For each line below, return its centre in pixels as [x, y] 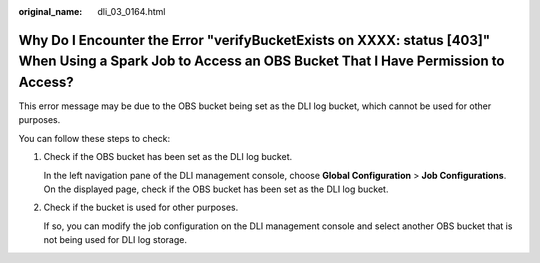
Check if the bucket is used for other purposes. [141, 207]
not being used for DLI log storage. [115, 240]
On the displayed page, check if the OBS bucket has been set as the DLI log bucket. [216, 189]
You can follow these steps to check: [94, 138]
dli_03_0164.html [131, 11]
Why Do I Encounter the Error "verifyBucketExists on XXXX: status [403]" [254, 40]
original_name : [50, 11]
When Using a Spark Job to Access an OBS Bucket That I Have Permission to [261, 61]
